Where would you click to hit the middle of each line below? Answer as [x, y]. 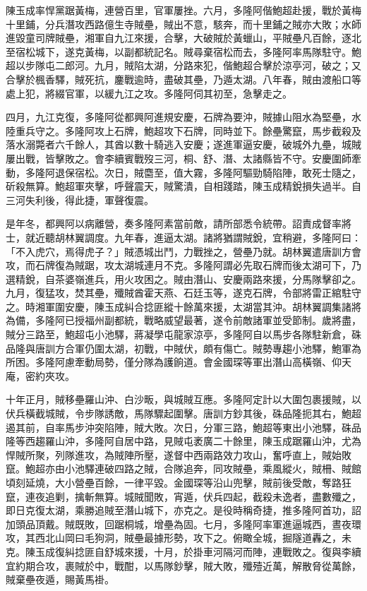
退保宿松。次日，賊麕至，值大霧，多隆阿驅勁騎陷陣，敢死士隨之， [208, 172]
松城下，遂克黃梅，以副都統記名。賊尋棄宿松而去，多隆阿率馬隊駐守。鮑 [193, 51]
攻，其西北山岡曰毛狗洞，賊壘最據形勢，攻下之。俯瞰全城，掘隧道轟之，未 [179, 538]
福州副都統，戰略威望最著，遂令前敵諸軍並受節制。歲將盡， [223, 320]
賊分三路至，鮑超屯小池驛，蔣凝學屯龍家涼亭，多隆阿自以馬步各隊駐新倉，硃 [183, 334]
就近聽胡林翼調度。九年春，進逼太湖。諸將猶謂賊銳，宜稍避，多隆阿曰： [193, 237]
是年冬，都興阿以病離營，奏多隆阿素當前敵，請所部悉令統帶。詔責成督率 [174, 223]
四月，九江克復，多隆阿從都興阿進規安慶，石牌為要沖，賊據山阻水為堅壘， [179, 117]
